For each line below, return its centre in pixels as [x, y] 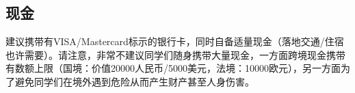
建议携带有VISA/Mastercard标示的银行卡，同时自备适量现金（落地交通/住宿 [175, 41]
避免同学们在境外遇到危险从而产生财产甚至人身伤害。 [134, 81]
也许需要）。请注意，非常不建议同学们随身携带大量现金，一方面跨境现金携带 [175, 54]
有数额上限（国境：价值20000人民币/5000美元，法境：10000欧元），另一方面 [173, 68]
